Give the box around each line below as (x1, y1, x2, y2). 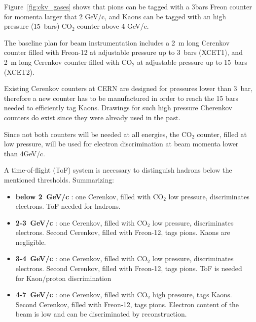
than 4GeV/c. (4, 148, 45, 158)
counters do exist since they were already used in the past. (4, 112, 181, 122)
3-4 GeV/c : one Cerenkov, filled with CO (15, 253, 147, 264)
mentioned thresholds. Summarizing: (4, 174, 114, 184)
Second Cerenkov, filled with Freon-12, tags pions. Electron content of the (15, 299, 239, 309)
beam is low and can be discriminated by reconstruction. (15, 309, 187, 319)
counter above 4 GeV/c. (77, 21, 149, 31)
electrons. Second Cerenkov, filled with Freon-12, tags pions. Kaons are (15, 227, 230, 237)
